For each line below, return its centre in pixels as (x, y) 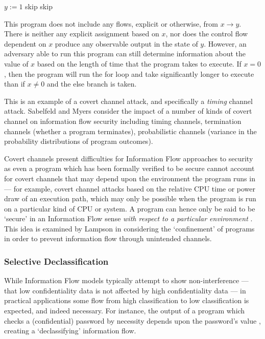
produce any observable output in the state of (126, 43)
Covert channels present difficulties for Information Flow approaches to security (129, 158)
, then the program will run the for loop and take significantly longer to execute (129, 73)
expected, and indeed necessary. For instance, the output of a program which (125, 311)
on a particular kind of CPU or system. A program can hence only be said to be (130, 208)
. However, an (225, 43)
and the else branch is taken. (92, 84)
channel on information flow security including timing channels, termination (123, 121)
